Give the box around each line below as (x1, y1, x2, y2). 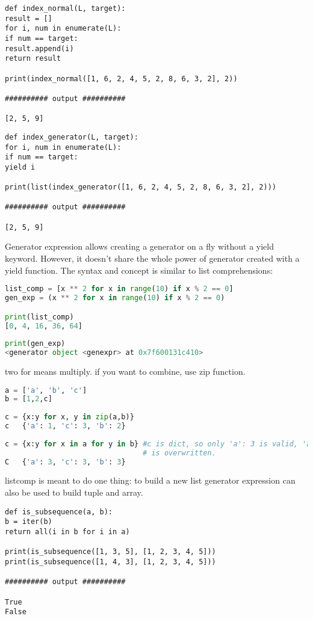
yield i (5, 162, 36, 171)
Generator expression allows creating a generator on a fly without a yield (5, 240, 274, 253)
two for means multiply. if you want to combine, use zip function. (5, 365, 246, 377)
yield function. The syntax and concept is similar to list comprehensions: (5, 263, 273, 276)
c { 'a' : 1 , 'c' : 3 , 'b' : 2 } (5, 422, 126, 431)
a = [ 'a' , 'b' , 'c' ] (5, 386, 87, 395)
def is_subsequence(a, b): (5, 507, 113, 516)
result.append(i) (5, 44, 74, 53)
